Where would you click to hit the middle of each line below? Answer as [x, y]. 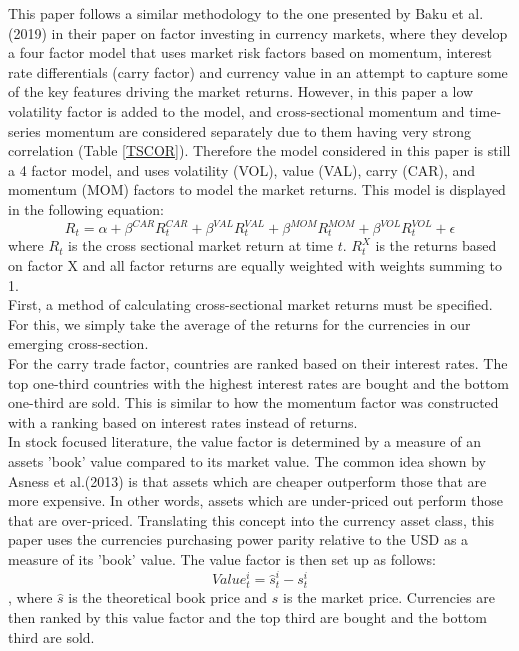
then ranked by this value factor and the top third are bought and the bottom [248, 617]
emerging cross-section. [78, 343]
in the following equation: [86, 208]
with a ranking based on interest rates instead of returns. [183, 421]
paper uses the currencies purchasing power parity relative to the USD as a [238, 539]
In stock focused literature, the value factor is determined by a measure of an [244, 441]
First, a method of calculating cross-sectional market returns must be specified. [250, 304]
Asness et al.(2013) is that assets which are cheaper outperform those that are [247, 480]
